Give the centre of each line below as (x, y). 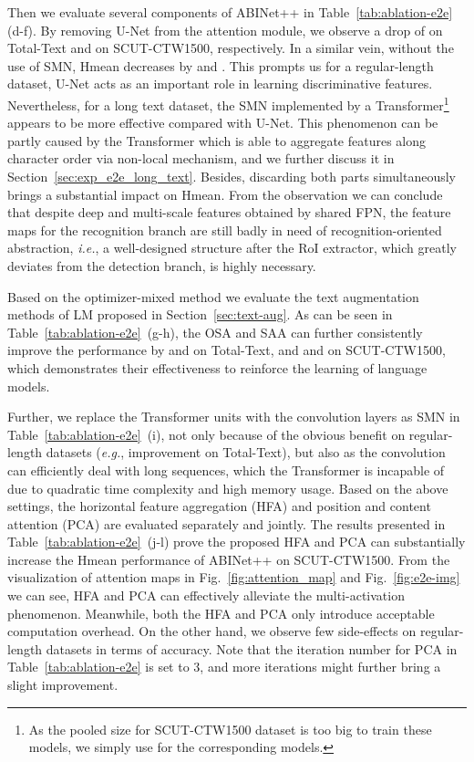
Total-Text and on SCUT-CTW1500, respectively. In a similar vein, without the (231, 48)
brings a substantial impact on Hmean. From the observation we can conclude (225, 194)
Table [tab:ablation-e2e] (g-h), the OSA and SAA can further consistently (215, 332)
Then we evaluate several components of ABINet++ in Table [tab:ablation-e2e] (230, 12)
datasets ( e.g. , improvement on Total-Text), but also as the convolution (246, 452)
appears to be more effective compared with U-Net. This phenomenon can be (223, 123)
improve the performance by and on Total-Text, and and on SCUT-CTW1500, (227, 350)
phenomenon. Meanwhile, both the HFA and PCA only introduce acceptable (221, 613)
